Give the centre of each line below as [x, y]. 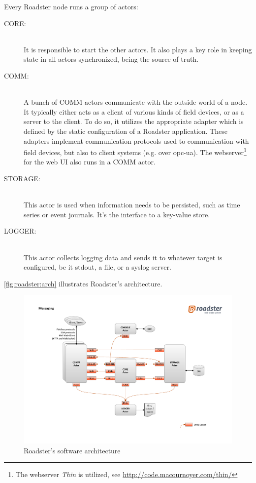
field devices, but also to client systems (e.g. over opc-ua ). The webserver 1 [135, 151]
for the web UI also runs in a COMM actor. [90, 162]
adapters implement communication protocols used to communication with [136, 141]
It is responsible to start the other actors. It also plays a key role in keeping [138, 49]
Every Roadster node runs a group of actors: [71, 6]
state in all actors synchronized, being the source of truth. [111, 59]
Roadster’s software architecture [72, 450]
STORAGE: [22, 178]
